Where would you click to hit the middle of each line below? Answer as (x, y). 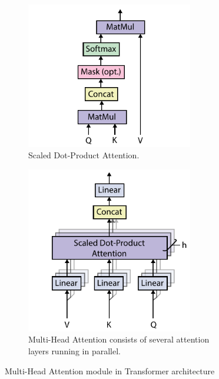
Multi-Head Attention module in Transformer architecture (110, 370)
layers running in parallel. (74, 351)
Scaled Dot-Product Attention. (84, 155)
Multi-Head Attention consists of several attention (119, 339)
